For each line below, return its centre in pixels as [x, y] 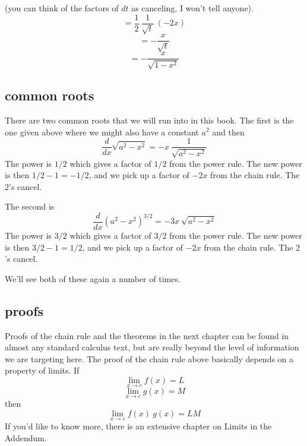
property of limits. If [42, 370]
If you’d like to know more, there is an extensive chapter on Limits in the [138, 426]
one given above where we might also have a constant [102, 132]
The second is [30, 206]
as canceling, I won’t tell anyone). [192, 8]
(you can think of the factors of [62, 8]
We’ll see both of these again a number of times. [93, 278]
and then [228, 132]
